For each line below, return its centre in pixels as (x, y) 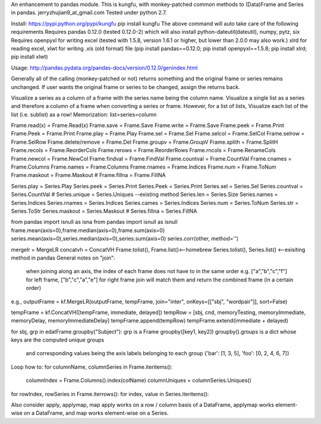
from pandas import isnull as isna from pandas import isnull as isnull (94, 222)
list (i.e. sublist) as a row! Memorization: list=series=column (84, 114)
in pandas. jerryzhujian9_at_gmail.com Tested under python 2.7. (89, 12)
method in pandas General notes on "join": (63, 258)
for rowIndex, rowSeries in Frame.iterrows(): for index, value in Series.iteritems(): (110, 394)
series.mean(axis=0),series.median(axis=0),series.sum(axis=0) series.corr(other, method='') (125, 239)
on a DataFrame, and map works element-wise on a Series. (96, 413)
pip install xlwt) (29, 57)
